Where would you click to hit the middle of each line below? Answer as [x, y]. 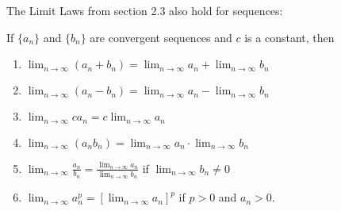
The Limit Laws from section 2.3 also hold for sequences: [145, 10]
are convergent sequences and [161, 37]
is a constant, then [289, 37]
